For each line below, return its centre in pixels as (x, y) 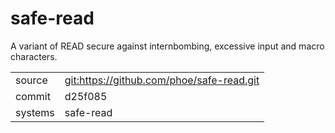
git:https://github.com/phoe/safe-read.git (162, 80)
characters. (34, 56)
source (31, 80)
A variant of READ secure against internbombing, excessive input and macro (167, 46)
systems (35, 112)
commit (33, 96)
